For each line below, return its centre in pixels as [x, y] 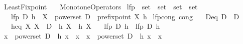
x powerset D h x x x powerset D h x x [83, 35]
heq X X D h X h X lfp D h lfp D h [85, 26]
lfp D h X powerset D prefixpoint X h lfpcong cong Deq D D [125, 16]
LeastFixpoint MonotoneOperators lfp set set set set [101, 6]
